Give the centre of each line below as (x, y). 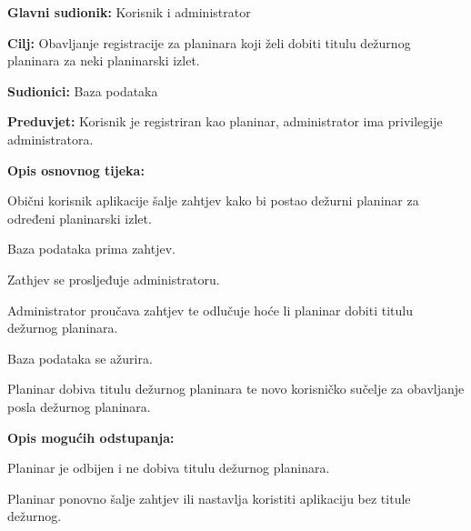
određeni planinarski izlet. (80, 218)
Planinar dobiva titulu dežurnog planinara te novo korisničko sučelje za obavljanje (236, 389)
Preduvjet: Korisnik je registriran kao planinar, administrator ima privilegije (225, 121)
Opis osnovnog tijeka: (76, 170)
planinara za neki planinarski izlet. (104, 60)
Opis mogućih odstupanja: (91, 437)
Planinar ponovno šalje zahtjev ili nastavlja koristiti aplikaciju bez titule (209, 498)
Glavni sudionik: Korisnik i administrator (129, 12)
